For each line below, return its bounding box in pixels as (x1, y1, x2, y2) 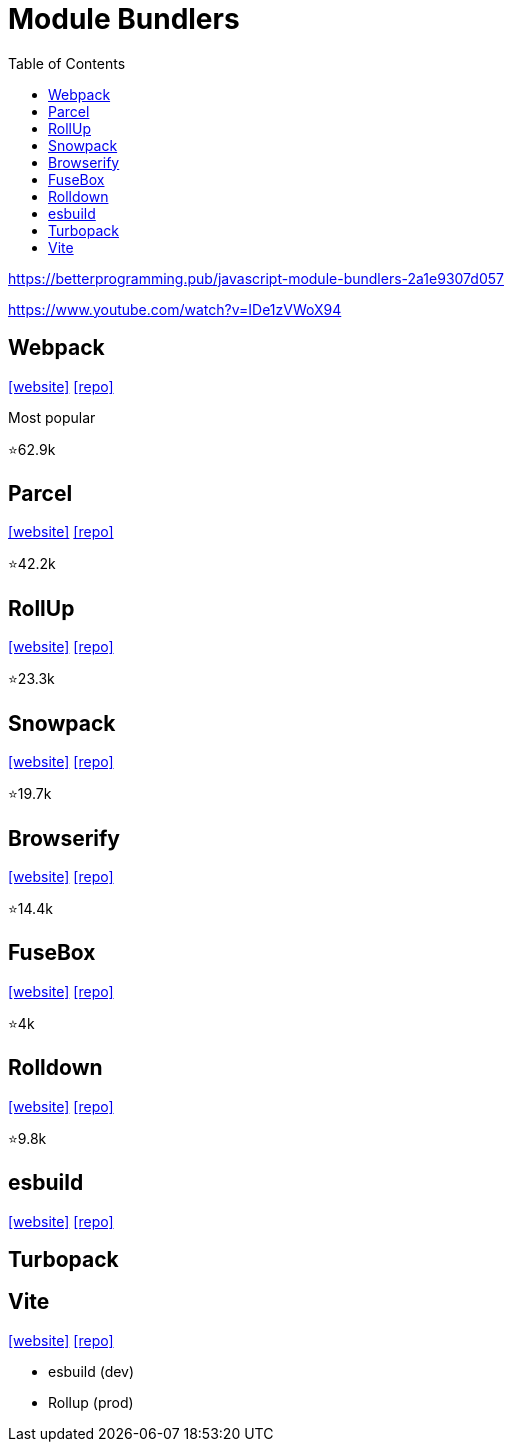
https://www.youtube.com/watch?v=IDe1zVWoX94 (8, 300, 342, 318)
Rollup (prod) (48, 1393, 134, 1411)
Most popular (8, 408, 96, 426)
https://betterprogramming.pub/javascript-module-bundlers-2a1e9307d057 (8, 269, 504, 287)
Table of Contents (8, 54, 126, 72)
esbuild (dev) (48, 1362, 135, 1380)
